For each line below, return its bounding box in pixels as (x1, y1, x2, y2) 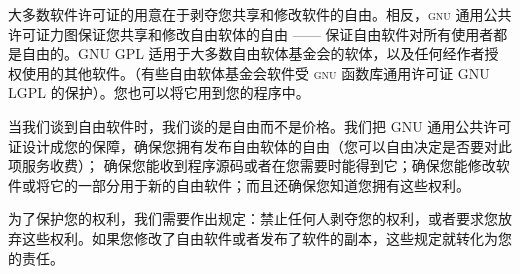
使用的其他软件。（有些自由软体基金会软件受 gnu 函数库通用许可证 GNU (21, 62, 490, 83)
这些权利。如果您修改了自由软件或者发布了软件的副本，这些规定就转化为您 (21, 227, 512, 248)
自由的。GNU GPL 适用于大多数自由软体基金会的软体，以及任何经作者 (21, 43, 485, 64)
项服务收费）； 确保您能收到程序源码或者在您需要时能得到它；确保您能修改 (8, 155, 496, 176)
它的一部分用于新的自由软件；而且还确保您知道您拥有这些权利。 (49, 174, 470, 195)
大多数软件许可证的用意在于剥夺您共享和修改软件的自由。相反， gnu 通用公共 (8, 4, 512, 24)
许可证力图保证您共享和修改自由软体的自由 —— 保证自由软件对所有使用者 (8, 23, 494, 44)
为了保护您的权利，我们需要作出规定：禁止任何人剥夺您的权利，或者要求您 (8, 208, 498, 229)
